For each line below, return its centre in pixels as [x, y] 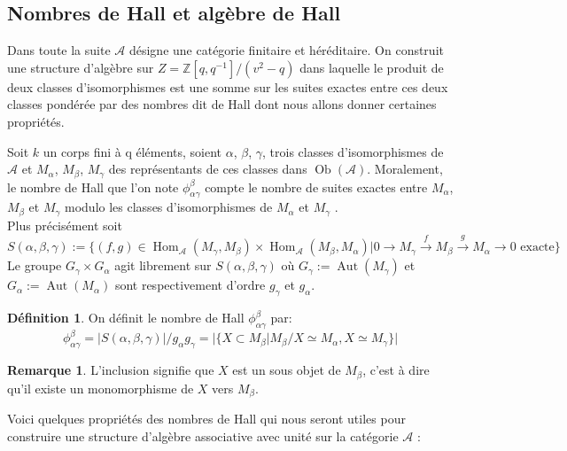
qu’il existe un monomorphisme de [101, 388]
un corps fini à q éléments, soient [132, 151]
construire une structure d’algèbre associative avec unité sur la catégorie [203, 435]
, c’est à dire [396, 370]
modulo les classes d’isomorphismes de [169, 207]
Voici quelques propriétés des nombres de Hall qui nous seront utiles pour [206, 419]
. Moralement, [405, 169]
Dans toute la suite [59, 50]
